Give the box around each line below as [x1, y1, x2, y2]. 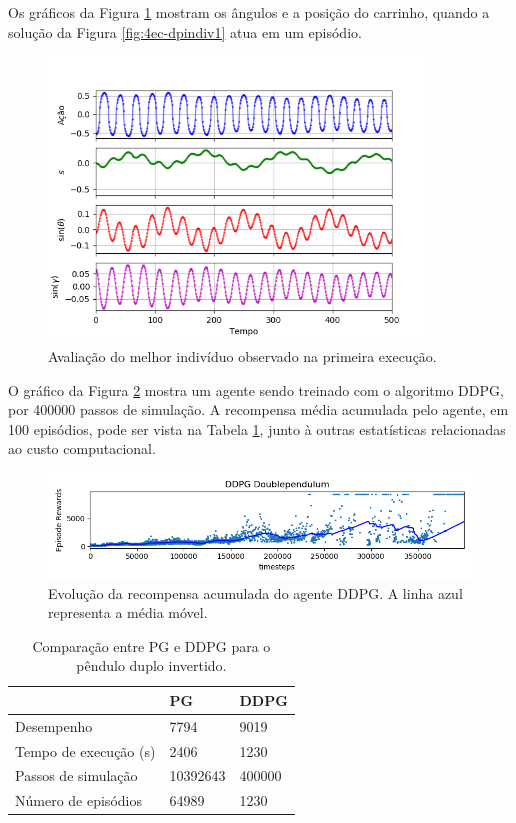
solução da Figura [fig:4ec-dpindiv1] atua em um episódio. [8, 21, 362, 42]
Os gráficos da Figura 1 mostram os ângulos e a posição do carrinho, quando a [8, 2, 490, 22]
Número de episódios [15, 790, 142, 811]
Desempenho [15, 715, 93, 736]
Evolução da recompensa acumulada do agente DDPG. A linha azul [48, 582, 463, 603]
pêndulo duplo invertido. [76, 655, 227, 676]
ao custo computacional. [8, 438, 156, 459]
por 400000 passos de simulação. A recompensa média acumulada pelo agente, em [8, 399, 509, 420]
